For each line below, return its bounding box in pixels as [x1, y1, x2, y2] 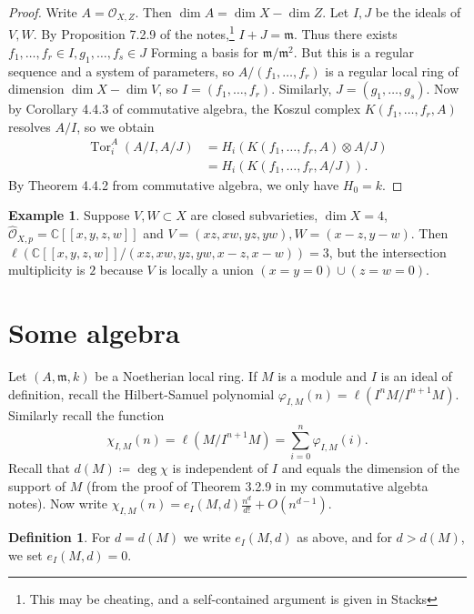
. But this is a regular [293, 42, 415, 61]
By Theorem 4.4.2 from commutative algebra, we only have [8, 175, 339, 194]
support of [8, 476, 66, 495]
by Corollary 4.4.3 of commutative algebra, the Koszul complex [8, 99, 361, 118]
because [99, 260, 143, 279]
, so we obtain [76, 116, 155, 136]
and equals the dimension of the [281, 458, 460, 478]
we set [8, 545, 43, 564]
